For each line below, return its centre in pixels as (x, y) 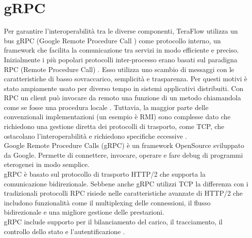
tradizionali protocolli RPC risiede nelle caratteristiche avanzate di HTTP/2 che (123, 193)
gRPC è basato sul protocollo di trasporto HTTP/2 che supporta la (105, 174)
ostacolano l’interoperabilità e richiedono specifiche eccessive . (96, 136)
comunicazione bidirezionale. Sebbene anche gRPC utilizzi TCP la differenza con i (126, 183)
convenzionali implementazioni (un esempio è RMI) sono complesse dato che (117, 117)
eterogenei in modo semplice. (47, 164)
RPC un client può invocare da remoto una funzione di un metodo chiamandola (123, 98)
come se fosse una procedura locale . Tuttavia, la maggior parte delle (106, 107)
